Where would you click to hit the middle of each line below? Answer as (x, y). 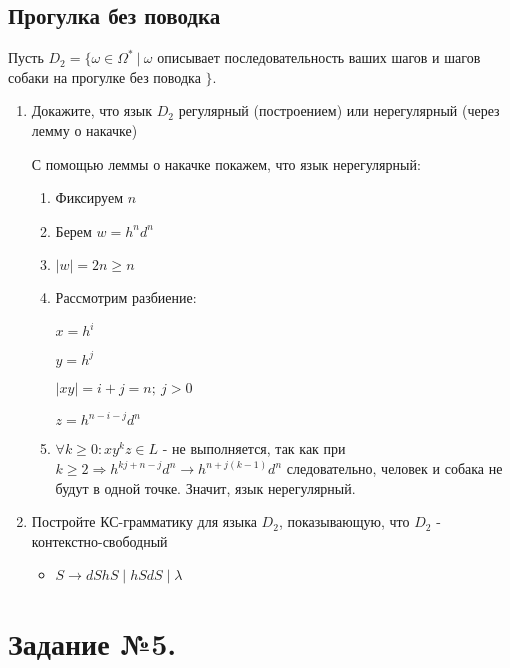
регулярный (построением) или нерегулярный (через (339, 110)
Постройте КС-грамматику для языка (144, 521)
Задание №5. (92, 642)
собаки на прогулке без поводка (104, 76)
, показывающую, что (344, 521)
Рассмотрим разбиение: (126, 297)
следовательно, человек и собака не (394, 468)
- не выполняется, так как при (254, 448)
